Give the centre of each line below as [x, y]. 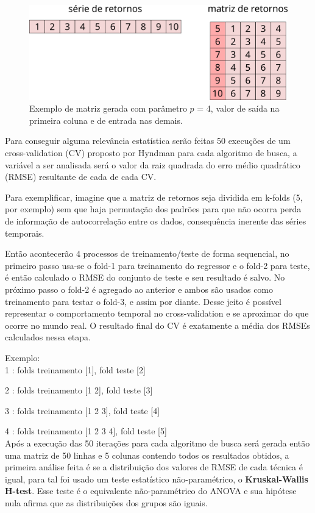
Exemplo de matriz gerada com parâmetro [108, 108]
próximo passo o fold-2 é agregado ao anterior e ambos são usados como [139, 289]
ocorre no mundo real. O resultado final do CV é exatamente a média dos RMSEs [157, 325]
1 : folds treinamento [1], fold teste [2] [75, 369]
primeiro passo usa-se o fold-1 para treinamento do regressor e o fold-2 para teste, [157, 265]
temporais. [25, 233]
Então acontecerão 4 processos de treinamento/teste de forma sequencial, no [147, 253]
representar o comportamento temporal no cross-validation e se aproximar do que [157, 313]
